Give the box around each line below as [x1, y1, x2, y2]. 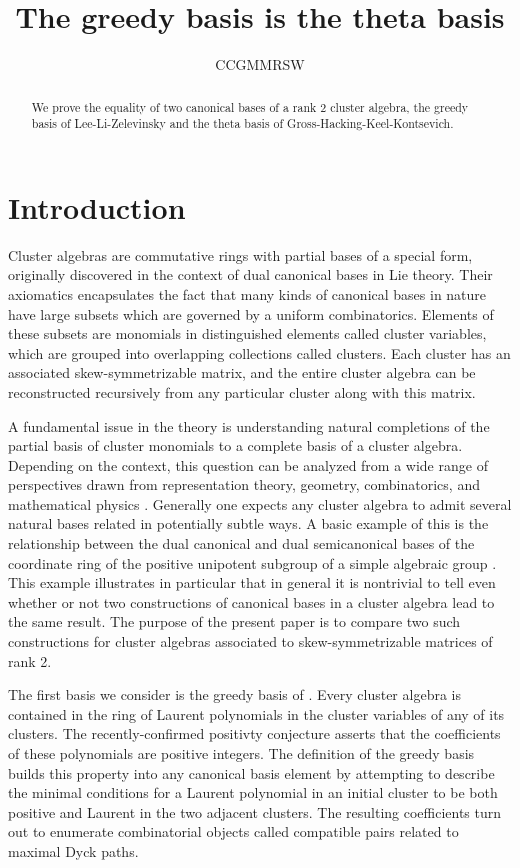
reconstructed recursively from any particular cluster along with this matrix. [8, 381, 476, 402]
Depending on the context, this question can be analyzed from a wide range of [8, 454, 488, 475]
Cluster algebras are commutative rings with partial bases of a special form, [8, 244, 473, 265]
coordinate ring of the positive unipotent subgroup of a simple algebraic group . [8, 552, 497, 573]
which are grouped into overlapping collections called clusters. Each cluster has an [8, 342, 511, 363]
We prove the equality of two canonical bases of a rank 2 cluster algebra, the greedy [31, 98, 469, 115]
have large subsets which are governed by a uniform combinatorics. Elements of [8, 303, 494, 324]
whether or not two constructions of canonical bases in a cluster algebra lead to [8, 591, 495, 612]
